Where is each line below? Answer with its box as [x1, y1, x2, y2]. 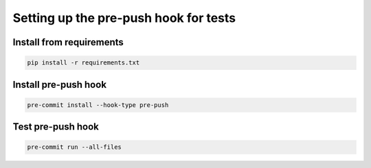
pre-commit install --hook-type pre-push [27, 101, 169, 109]
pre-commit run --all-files [27, 143, 122, 151]
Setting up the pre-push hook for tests [12, 10, 236, 25]
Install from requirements [12, 36, 124, 48]
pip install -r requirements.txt [27, 59, 140, 67]
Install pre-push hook [12, 79, 106, 91]
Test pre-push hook [12, 121, 100, 133]
